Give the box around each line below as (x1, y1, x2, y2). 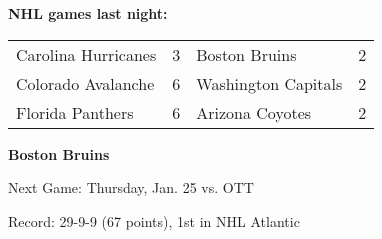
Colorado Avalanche (16, 71, 155, 95)
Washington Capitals (196, 71, 343, 95)
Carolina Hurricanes (16, 42, 157, 66)
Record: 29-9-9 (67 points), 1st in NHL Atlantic (8, 210, 300, 231)
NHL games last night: (8, 3, 168, 23)
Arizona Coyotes (196, 100, 312, 124)
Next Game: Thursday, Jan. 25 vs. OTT (8, 177, 254, 198)
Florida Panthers (16, 100, 134, 124)
